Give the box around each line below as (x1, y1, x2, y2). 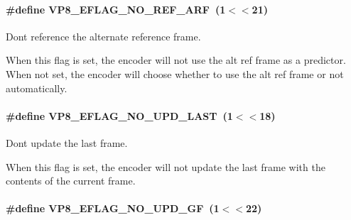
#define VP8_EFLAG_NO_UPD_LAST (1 (6, 108, 233, 123)
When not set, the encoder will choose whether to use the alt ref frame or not (6, 66, 344, 81)
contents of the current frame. (6, 173, 136, 188)
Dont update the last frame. (6, 135, 128, 150)
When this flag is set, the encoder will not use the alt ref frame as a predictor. (6, 53, 346, 67)
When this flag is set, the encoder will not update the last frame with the (6, 159, 325, 174)
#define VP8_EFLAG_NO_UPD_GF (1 (6, 201, 220, 216)
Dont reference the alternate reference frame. (6, 28, 201, 43)
